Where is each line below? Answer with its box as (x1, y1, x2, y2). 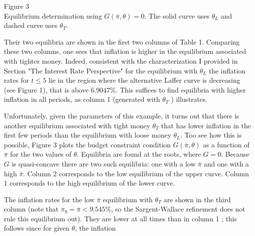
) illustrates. (171, 94, 207, 104)
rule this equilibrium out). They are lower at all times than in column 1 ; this (4, 213, 237, 223)
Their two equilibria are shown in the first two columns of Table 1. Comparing (4, 36, 240, 47)
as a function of (203, 139, 250, 149)
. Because (221, 149, 250, 159)
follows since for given (4, 223, 70, 233)
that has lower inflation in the (161, 120, 251, 130)
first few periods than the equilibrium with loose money (4, 130, 172, 140)
